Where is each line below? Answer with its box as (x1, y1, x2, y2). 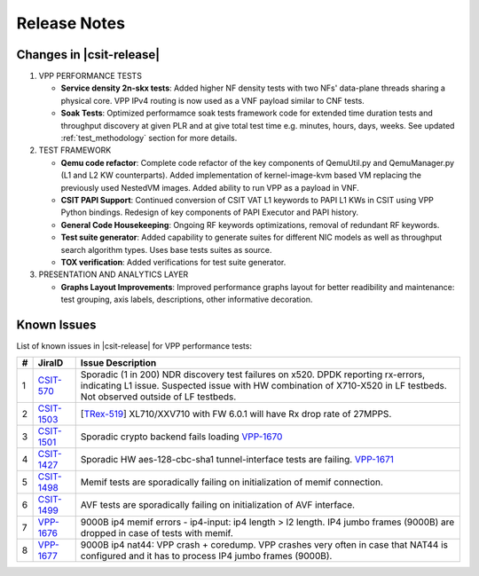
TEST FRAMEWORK (38, 145, 112, 155)
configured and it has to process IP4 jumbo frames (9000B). (80, 550, 333, 563)
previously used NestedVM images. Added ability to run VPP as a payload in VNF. (60, 182, 359, 193)
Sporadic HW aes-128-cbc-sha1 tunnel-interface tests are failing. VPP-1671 (80, 454, 395, 466)
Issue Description (80, 357, 157, 369)
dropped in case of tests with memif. (80, 527, 234, 540)
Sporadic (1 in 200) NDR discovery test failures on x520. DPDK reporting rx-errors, (80, 368, 426, 381)
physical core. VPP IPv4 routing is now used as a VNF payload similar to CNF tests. (60, 95, 365, 106)
